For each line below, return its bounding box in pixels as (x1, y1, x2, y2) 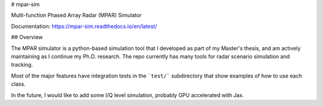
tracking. (11, 61, 33, 68)
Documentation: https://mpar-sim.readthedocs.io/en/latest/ (11, 23, 157, 30)
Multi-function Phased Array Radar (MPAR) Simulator (11, 12, 142, 19)
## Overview (11, 33, 43, 41)
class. (11, 80, 26, 88)
